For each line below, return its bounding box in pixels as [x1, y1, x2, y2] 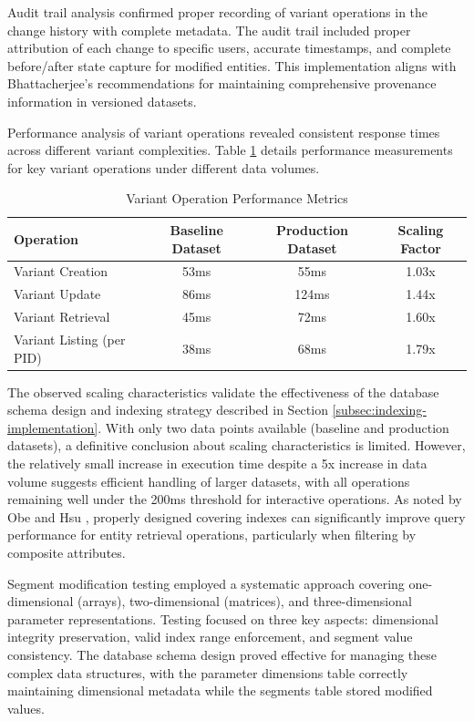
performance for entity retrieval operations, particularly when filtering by [7, 525, 417, 544]
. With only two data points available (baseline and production [98, 417, 449, 437]
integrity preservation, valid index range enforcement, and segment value [7, 627, 413, 646]
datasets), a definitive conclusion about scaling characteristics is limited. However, [7, 436, 466, 455]
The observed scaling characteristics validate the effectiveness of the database [7, 382, 439, 401]
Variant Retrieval [14, 307, 110, 326]
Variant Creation [14, 262, 108, 281]
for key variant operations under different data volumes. [7, 158, 320, 177]
